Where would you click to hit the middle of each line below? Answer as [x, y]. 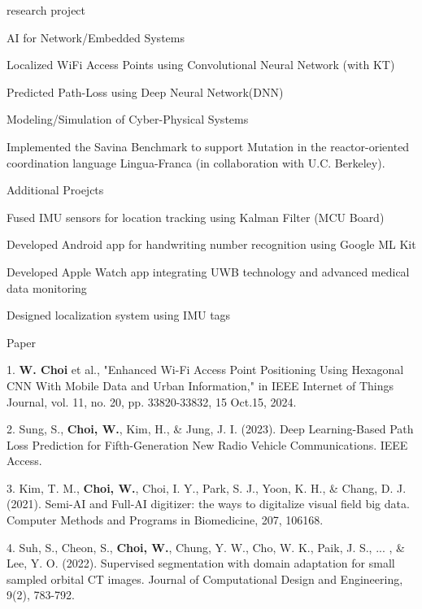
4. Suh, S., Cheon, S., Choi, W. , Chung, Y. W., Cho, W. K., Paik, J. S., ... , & [206, 547]
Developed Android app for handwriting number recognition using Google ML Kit [211, 244]
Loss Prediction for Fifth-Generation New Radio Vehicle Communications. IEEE [207, 444]
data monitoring [47, 287]
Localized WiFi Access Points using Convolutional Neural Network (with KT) [201, 65]
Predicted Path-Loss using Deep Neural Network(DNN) [145, 91]
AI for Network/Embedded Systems [96, 37]
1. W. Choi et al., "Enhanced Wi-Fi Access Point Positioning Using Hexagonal [205, 370]
